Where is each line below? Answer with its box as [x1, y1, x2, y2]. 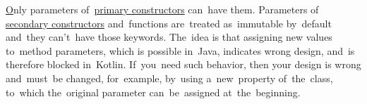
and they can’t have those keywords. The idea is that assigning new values [6, 30, 332, 44]
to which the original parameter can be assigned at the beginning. [6, 84, 301, 99]
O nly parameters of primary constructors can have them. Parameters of [6, 2, 319, 16]
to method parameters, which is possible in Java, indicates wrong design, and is [6, 43, 355, 58]
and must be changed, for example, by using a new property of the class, [6, 70, 333, 85]
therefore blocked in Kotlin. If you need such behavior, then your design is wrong [6, 57, 361, 72]
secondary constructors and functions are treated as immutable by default [6, 15, 332, 30]
